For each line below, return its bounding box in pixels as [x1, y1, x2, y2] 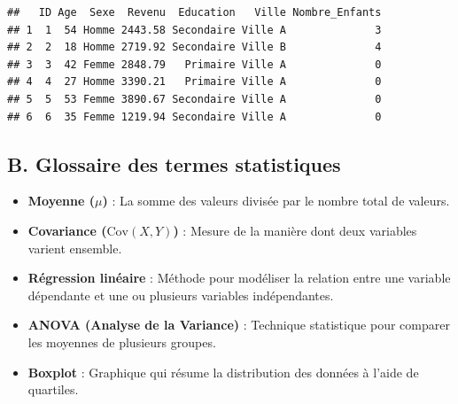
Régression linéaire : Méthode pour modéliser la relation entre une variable [27, 268, 451, 287]
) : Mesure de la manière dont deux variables [173, 221, 417, 239]
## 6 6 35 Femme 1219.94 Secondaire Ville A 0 [7, 110, 382, 123]
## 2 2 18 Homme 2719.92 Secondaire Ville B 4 [7, 41, 382, 54]
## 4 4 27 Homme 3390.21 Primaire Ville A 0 [7, 75, 382, 89]
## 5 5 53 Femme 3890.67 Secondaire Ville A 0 [7, 92, 382, 105]
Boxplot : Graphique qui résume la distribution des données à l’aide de [27, 362, 419, 381]
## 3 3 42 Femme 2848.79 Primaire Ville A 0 [7, 58, 382, 71]
